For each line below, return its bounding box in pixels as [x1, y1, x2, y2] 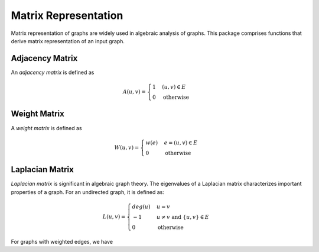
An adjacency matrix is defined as [11, 69, 95, 76]
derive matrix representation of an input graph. [11, 37, 125, 44]
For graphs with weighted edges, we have [11, 238, 113, 245]
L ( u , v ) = [102, 213, 126, 220]
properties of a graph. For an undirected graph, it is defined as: [11, 188, 165, 195]
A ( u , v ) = [122, 89, 146, 95]
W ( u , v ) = [114, 144, 139, 151]
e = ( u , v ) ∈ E [164, 139, 198, 146]
